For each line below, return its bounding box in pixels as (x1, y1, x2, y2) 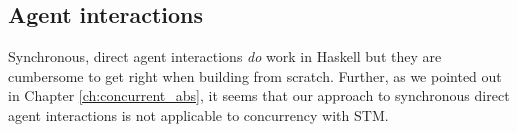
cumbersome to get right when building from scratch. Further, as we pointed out (8, 65, 502, 86)
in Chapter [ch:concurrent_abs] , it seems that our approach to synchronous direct (8, 85, 510, 106)
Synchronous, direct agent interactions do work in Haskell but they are (8, 46, 442, 67)
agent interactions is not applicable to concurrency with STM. (8, 104, 389, 125)
